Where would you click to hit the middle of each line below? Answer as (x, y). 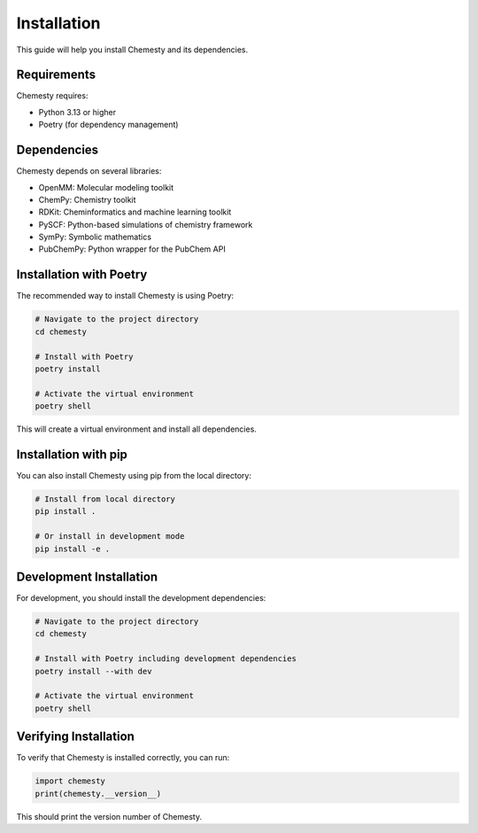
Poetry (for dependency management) (108, 125)
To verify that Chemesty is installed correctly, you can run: (123, 758)
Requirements (56, 75)
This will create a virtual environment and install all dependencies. (136, 429)
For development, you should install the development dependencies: (141, 598)
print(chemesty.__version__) (98, 794)
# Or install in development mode (110, 537)
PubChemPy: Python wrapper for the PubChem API (132, 249)
